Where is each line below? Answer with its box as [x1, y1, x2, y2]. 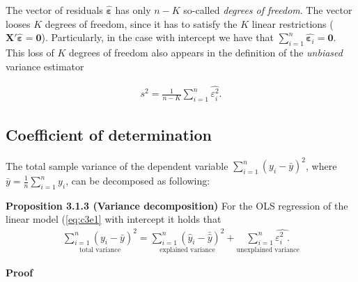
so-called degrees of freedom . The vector [183, 3, 352, 17]
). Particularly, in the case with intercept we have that [41, 30, 274, 45]
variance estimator [6, 58, 84, 73]
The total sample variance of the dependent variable [6, 158, 228, 172]
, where [305, 158, 337, 172]
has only [115, 3, 151, 17]
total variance [79, 246, 120, 254]
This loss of [6, 45, 54, 59]
